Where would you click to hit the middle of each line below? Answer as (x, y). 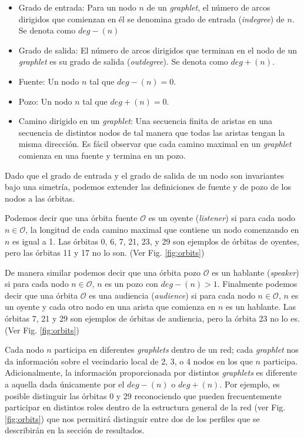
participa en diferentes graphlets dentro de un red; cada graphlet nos (176, 350)
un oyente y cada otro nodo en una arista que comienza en (110, 307)
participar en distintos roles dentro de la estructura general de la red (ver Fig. (145, 407)
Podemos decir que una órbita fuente (71, 218)
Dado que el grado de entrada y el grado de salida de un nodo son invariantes (145, 175)
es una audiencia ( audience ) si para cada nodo (172, 295)
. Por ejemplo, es (250, 384)
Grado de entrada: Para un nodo (77, 7)
